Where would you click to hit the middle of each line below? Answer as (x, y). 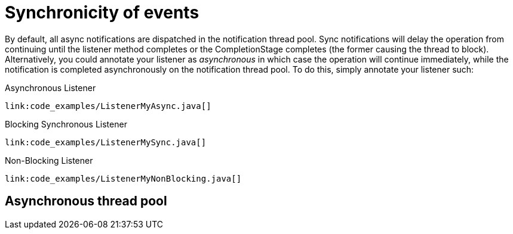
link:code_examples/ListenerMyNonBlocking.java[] (123, 178)
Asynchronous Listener (50, 88)
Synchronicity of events (102, 13)
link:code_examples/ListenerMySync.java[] (106, 142)
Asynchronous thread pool (86, 201)
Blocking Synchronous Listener (66, 124)
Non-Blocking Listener (49, 160)
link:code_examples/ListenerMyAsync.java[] (108, 106)
